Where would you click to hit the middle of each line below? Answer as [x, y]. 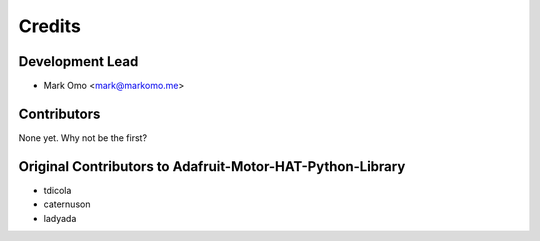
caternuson [67, 204]
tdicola [57, 190]
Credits [50, 26]
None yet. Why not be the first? [83, 137]
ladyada [60, 218]
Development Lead [78, 61]
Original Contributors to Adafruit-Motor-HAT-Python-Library [212, 166]
